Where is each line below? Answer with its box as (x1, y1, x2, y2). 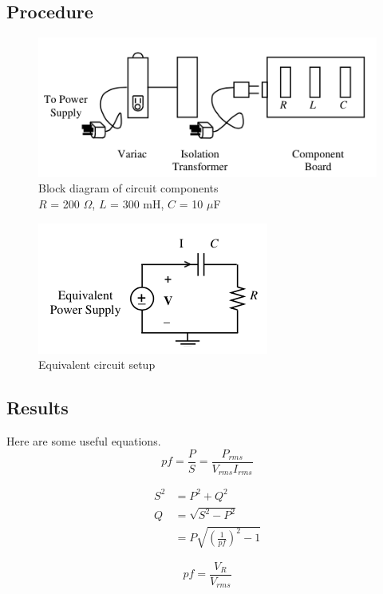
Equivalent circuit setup (38, 356, 156, 373)
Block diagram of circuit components (38, 180, 219, 196)
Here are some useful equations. (6, 433, 161, 449)
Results (6, 395, 69, 420)
